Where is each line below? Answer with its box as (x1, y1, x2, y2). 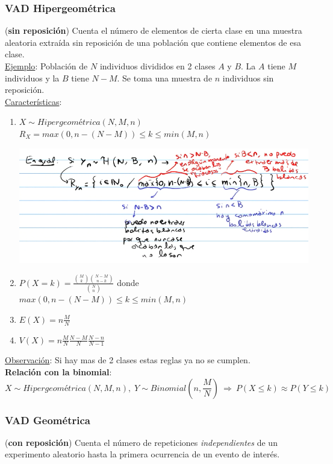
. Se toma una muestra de (117, 71, 213, 84)
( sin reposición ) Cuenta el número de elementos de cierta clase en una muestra (5, 24, 302, 37)
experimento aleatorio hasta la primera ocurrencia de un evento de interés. (5, 448, 280, 460)
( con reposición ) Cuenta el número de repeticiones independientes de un (5, 436, 278, 448)
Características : (5, 95, 62, 107)
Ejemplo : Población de (5, 60, 88, 72)
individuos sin (222, 71, 274, 84)
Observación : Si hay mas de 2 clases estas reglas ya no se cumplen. (5, 354, 251, 366)
